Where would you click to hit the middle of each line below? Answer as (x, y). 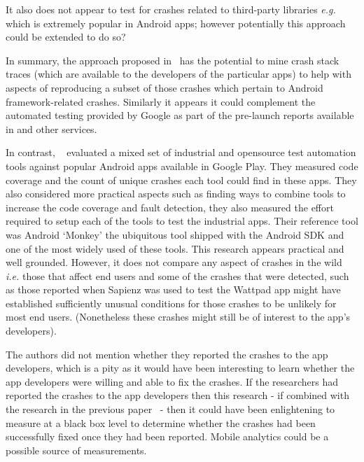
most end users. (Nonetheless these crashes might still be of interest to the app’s (178, 317)
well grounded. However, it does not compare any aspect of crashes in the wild (174, 262)
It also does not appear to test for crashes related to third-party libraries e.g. (171, 9)
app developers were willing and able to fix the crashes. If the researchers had (172, 381)
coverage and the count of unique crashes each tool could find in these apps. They (181, 180)
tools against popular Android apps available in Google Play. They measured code (182, 166)
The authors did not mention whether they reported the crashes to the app (167, 354)
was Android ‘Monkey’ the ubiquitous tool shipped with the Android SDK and (175, 234)
